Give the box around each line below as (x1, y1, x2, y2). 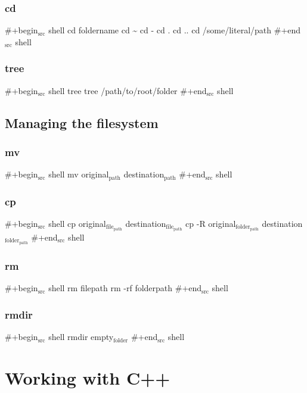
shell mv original (48, 168, 109, 180)
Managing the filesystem (5, 113, 159, 132)
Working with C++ (5, 365, 170, 389)
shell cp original (48, 217, 106, 229)
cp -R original (185, 217, 236, 229)
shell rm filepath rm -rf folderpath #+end (48, 282, 202, 294)
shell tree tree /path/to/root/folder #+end (48, 84, 207, 96)
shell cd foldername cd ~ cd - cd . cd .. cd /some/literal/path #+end (48, 24, 301, 36)
